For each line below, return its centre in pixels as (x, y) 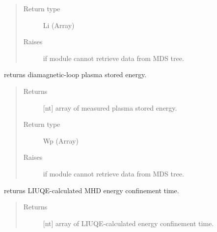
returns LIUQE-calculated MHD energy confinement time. (92, 190)
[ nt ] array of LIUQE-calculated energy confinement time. (128, 223)
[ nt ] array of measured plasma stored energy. (110, 107)
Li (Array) (59, 25)
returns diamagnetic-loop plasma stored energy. (75, 74)
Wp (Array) (61, 140)
